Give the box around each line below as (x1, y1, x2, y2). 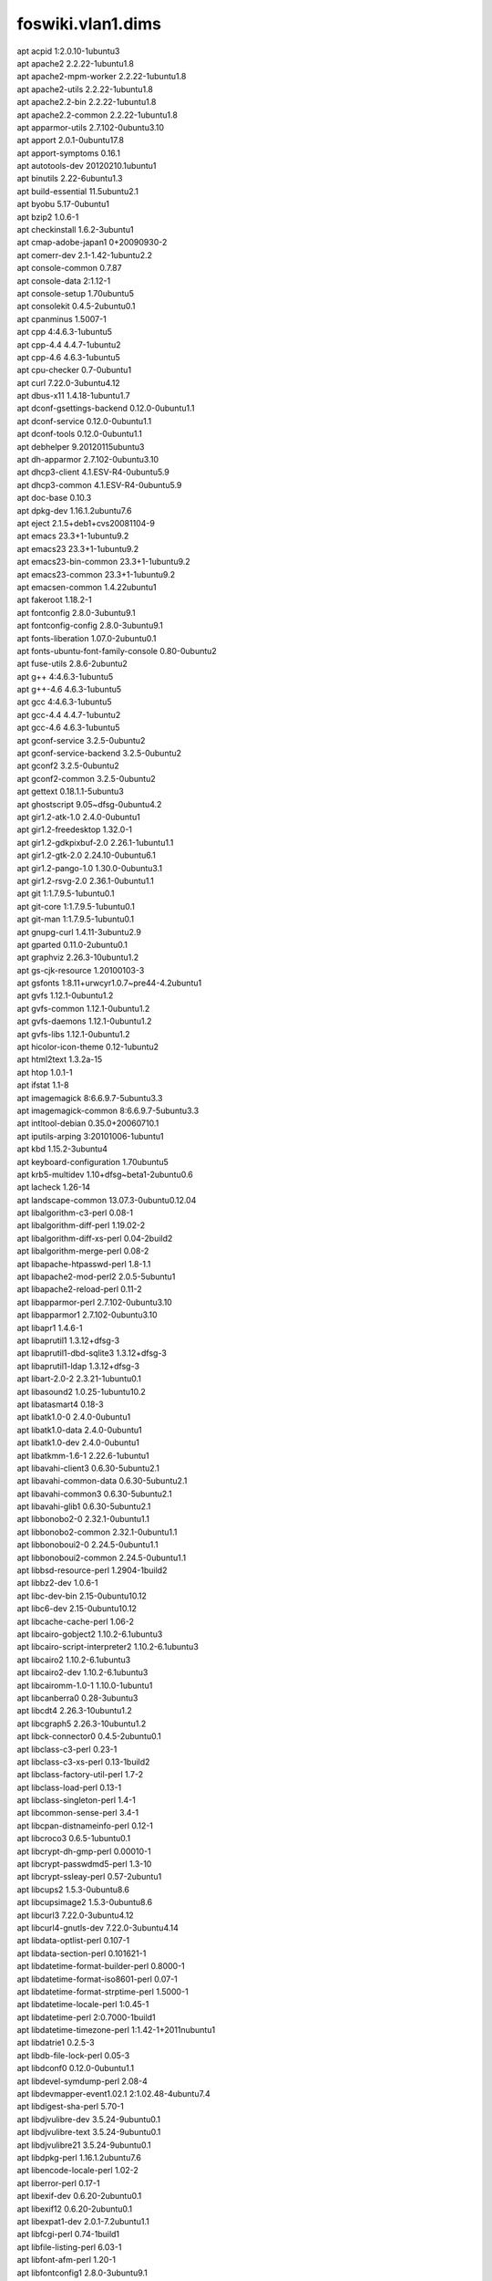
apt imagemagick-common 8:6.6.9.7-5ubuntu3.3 (16, 1105, 200, 1116)
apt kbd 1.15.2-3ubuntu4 (16, 1143, 108, 1154)
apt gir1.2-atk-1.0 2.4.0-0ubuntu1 (16, 811, 140, 822)
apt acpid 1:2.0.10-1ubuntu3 (16, 46, 120, 57)
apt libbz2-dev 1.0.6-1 (16, 1578, 98, 1588)
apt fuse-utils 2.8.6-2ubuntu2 (16, 658, 128, 670)
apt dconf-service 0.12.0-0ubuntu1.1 (16, 415, 152, 426)
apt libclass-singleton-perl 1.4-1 (16, 1795, 136, 1806)
